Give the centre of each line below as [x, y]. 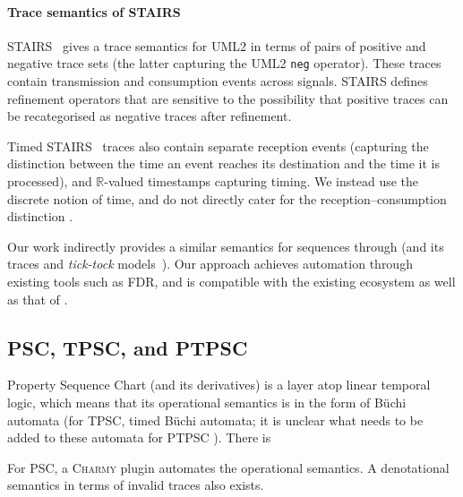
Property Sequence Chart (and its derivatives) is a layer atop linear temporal [219, 385]
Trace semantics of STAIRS [94, 11]
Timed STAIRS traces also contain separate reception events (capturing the [218, 146]
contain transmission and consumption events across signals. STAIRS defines [218, 81]
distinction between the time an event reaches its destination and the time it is [223, 163]
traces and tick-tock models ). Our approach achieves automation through [210, 264]
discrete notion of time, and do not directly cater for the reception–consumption [227, 198]
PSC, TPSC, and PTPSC [128, 347]
